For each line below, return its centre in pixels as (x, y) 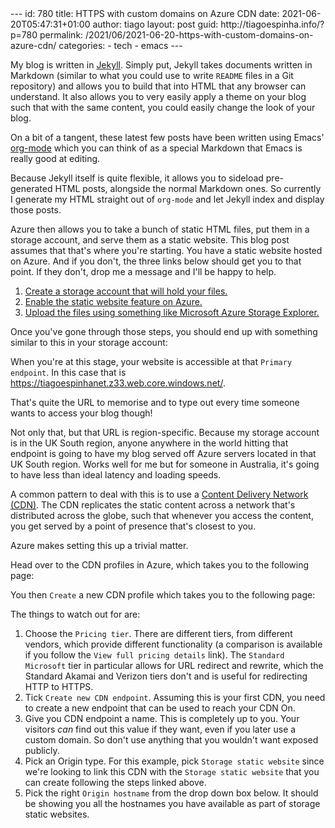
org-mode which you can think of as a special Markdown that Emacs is (156, 148)
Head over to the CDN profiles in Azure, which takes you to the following (160, 565)
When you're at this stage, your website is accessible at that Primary (151, 361)
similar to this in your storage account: (89, 342)
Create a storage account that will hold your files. (126, 291)
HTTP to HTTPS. (59, 686)
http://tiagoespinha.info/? (272, 24)
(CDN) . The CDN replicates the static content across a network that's (153, 505)
